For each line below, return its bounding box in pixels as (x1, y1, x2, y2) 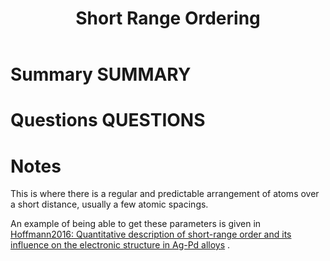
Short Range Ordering (75, 7, 261, 30)
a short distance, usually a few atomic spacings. (10, 198, 209, 211)
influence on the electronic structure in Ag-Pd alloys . (10, 239, 231, 251)
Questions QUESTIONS (10, 109, 206, 132)
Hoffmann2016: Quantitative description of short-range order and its (10, 228, 292, 241)
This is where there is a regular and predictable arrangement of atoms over (10, 188, 320, 200)
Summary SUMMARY (10, 63, 192, 86)
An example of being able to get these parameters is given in (10, 218, 262, 230)
